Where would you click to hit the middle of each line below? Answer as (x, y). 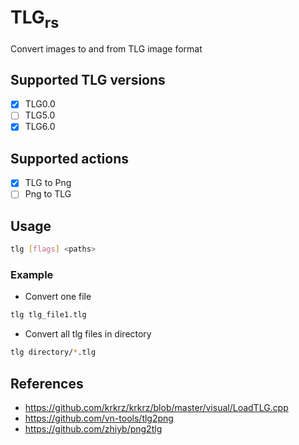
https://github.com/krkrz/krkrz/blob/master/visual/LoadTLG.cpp (156, 408)
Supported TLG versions (88, 79)
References (47, 383)
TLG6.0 (40, 127)
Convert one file (58, 297)
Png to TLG (48, 194)
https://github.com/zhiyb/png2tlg (93, 429)
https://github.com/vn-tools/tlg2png (99, 418)
